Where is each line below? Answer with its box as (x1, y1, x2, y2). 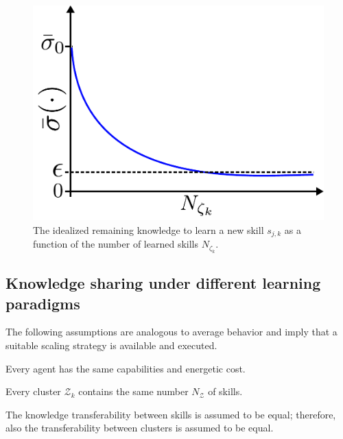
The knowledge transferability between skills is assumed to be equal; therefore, (5, 407, 336, 421)
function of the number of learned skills (33, 237, 198, 251)
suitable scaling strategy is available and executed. (5, 338, 217, 353)
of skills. (208, 384, 243, 399)
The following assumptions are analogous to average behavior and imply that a (5, 324, 338, 339)
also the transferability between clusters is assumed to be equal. (5, 420, 274, 435)
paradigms (5, 292, 80, 313)
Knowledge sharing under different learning (5, 272, 321, 294)
